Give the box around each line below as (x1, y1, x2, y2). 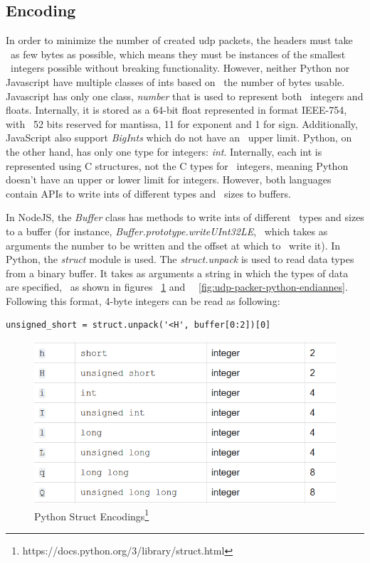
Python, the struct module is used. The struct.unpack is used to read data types (6, 252, 354, 267)
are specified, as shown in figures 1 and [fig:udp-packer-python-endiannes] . (6, 279, 348, 294)
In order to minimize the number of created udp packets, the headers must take (6, 33, 353, 48)
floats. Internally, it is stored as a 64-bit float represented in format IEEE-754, (6, 102, 347, 117)
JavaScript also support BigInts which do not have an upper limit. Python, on (6, 130, 352, 145)
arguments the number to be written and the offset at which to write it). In (6, 237, 341, 252)
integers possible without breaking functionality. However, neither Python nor (10, 60, 350, 75)
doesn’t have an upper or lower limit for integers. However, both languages (6, 172, 332, 187)
